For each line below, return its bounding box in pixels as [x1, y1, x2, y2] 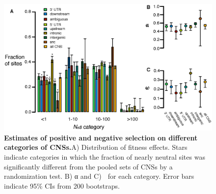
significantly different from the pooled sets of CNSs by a [4, 161, 173, 171]
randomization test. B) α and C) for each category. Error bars [4, 171, 194, 181]
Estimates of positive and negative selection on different [4, 132, 198, 142]
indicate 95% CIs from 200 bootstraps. [4, 180, 120, 191]
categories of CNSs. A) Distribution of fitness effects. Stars [4, 142, 188, 152]
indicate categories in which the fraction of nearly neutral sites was [4, 151, 205, 162]
